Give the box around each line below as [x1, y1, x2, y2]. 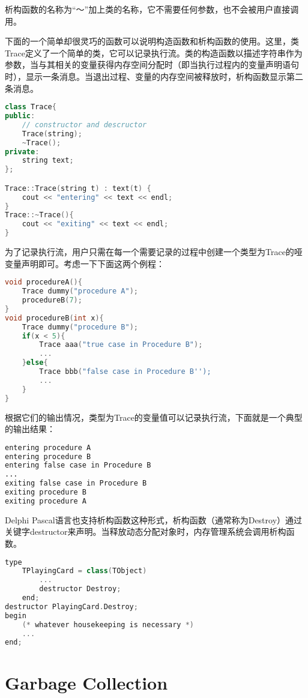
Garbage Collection [5, 670, 168, 694]
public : [5, 112, 35, 121]
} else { [22, 358, 48, 367]
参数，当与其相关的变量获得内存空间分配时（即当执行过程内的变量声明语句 [5, 58, 299, 71]
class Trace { [5, 103, 56, 112]
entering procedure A [5, 443, 91, 452]
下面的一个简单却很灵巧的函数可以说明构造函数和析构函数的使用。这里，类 [5, 35, 299, 47]
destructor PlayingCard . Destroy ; [5, 602, 138, 611]
